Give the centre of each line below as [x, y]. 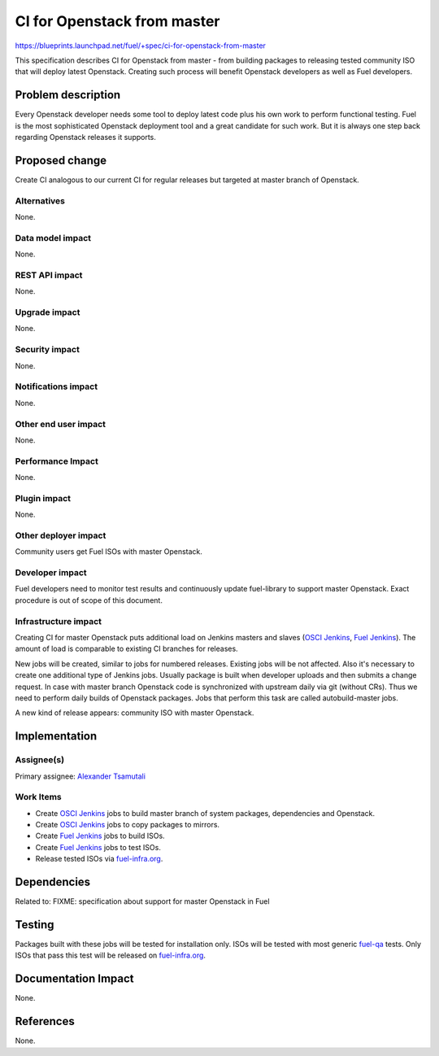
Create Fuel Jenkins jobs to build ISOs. [100, 836]
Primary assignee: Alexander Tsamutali [80, 776]
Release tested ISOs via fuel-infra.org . [99, 859]
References [45, 1021]
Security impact [48, 350]
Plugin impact [43, 498]
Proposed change [61, 160]
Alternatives [40, 201]
